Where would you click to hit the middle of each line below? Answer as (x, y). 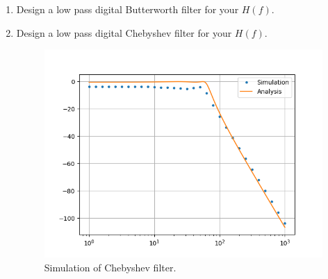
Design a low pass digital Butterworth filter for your (128, 9)
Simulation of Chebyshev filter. (110, 267)
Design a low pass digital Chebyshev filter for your (124, 32)
